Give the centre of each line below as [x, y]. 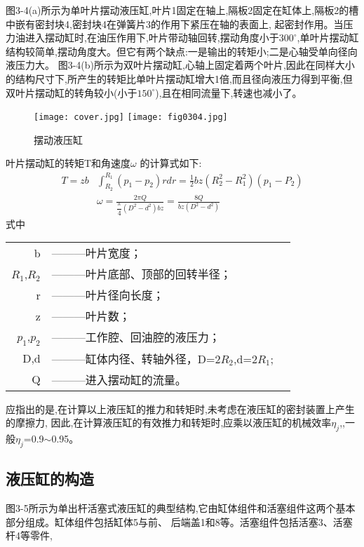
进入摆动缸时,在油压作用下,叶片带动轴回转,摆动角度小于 [152, 38]
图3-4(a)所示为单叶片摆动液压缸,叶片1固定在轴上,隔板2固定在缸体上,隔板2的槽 [182, 10]
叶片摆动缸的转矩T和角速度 [68, 163]
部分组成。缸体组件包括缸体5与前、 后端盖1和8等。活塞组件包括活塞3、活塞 [179, 521]
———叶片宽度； [96, 253]
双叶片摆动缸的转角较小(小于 [72, 92]
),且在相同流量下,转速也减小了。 [229, 92]
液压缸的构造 [50, 479]
